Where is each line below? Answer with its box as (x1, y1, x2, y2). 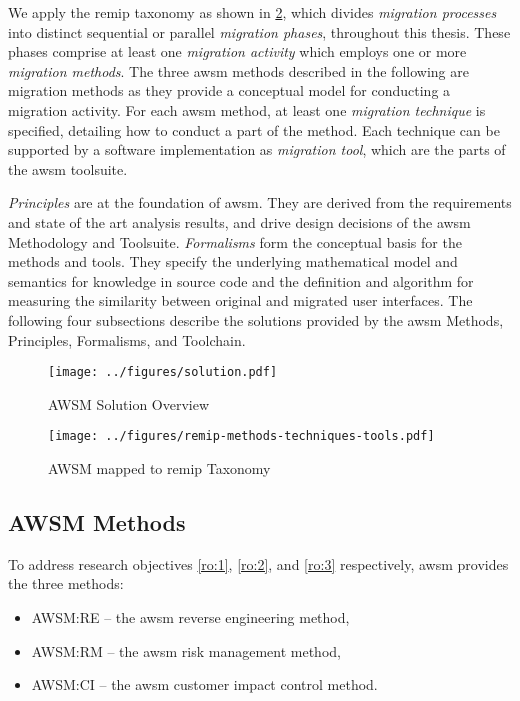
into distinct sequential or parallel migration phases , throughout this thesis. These (8, 21, 511, 42)
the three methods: (8, 573, 124, 594)
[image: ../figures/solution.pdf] (48, 365, 278, 380)
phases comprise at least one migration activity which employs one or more (8, 41, 467, 62)
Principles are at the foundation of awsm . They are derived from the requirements (8, 192, 512, 213)
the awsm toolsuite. (8, 158, 128, 179)
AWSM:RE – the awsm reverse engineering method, (31, 606, 350, 627)
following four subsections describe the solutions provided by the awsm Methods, (8, 309, 504, 330)
